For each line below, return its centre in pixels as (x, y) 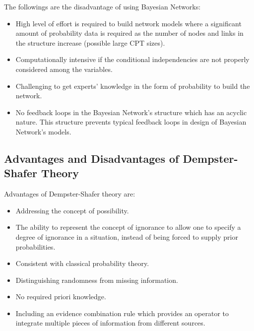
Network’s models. (43, 131)
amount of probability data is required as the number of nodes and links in (129, 33)
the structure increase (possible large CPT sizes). (90, 42)
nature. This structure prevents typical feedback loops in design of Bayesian (131, 122)
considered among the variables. (64, 69)
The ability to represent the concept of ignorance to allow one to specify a (128, 227)
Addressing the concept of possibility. (72, 210)
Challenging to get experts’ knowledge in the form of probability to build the (133, 86)
